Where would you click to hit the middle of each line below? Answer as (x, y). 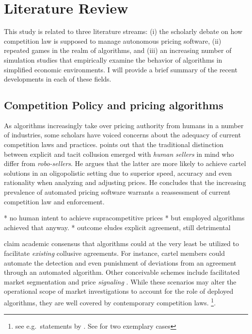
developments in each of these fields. (58, 79)
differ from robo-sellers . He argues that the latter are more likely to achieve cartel (125, 163)
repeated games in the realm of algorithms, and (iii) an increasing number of (118, 50)
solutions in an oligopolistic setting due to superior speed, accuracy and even (118, 173)
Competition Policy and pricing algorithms (114, 105)
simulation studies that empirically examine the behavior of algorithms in (113, 59)
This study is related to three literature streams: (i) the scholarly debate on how (123, 31)
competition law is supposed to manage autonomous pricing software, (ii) (113, 41)
